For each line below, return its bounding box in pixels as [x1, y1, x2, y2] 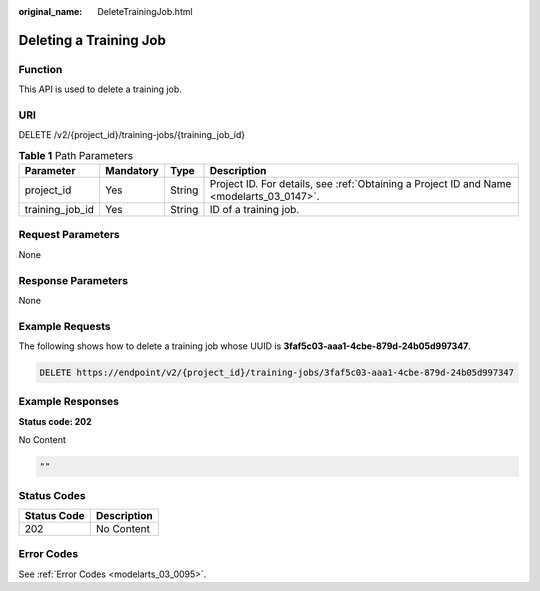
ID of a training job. [209, 203, 300, 217]
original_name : [18, 6, 83, 17]
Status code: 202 [18, 415, 92, 427]
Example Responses [18, 395, 120, 409]
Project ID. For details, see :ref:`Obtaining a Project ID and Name [209, 177, 512, 191]
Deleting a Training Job [18, 31, 167, 49]
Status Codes [18, 488, 86, 502]
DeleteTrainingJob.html [97, 6, 194, 17]
